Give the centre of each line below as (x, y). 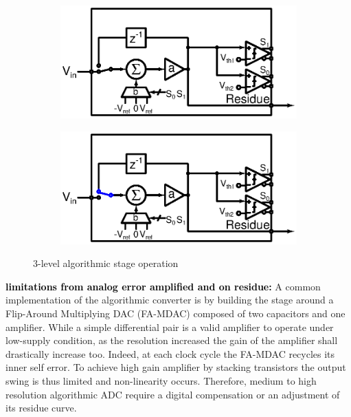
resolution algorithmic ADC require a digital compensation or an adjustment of (173, 394)
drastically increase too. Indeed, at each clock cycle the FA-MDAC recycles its (170, 353)
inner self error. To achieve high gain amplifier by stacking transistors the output (176, 367)
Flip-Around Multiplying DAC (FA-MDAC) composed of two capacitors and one (175, 313)
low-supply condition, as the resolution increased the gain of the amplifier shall (172, 340)
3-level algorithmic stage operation (106, 263)
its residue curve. (41, 408)
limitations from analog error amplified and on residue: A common (163, 286)
